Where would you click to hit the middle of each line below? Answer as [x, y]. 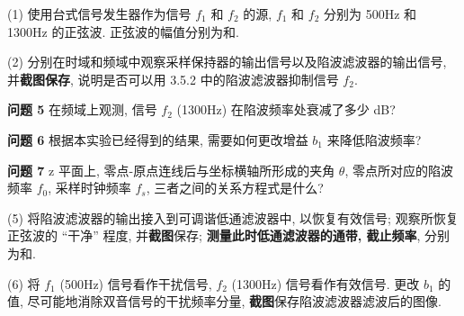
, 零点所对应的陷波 [399, 170]
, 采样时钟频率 [89, 188]
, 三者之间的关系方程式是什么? [235, 188]
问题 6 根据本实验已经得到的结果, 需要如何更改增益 [158, 139]
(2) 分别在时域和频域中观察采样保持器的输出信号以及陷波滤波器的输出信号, [227, 62]
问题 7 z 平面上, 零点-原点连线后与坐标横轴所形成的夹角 [171, 170]
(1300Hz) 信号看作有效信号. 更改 [326, 283]
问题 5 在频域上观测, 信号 [82, 109]
